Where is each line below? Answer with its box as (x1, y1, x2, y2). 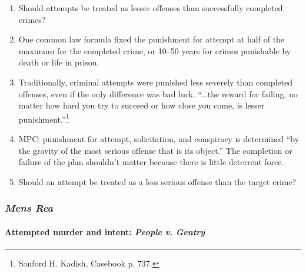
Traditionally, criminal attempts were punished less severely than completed (18, 75, 293, 88)
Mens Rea (5, 200, 54, 215)
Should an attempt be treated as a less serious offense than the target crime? (18, 175, 297, 188)
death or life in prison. (18, 56, 99, 68)
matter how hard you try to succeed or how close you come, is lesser (18, 99, 265, 111)
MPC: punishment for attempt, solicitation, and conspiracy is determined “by (18, 133, 300, 144)
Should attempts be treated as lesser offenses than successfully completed (18, 2, 283, 14)
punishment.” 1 (18, 111, 69, 125)
